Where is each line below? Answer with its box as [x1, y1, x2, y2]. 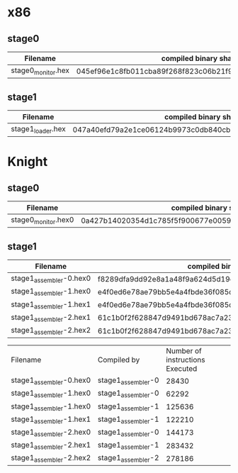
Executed [166, 364, 198, 374]
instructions [166, 355, 205, 365]
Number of [166, 346, 202, 356]
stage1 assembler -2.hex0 [11, 427, 91, 438]
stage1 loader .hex [11, 124, 66, 135]
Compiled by [98, 355, 140, 365]
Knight [7, 154, 48, 170]
